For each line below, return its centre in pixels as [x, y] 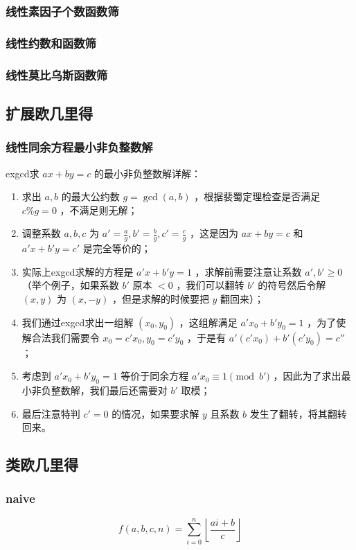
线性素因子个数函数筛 [62, 11]
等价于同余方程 [155, 376]
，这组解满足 [208, 322]
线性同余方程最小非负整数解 [79, 147]
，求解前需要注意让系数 [248, 271]
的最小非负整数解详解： [148, 173]
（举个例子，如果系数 [70, 285]
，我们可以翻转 [210, 285]
